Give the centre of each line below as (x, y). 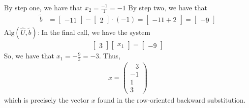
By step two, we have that (168, 7)
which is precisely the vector (47, 100)
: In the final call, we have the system (94, 32)
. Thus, (110, 56)
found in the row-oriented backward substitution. (171, 100)
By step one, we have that (43, 7)
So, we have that (29, 56)
